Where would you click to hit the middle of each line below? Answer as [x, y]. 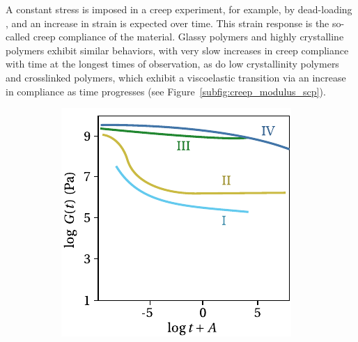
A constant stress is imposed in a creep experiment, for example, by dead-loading [179, 9]
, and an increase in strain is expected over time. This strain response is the [168, 23]
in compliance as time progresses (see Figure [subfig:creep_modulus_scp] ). [166, 91]
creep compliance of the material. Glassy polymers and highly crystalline [188, 37]
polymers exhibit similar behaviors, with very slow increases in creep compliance [177, 50]
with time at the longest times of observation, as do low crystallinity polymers [172, 64]
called [18, 37]
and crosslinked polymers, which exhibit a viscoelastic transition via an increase [176, 77]
